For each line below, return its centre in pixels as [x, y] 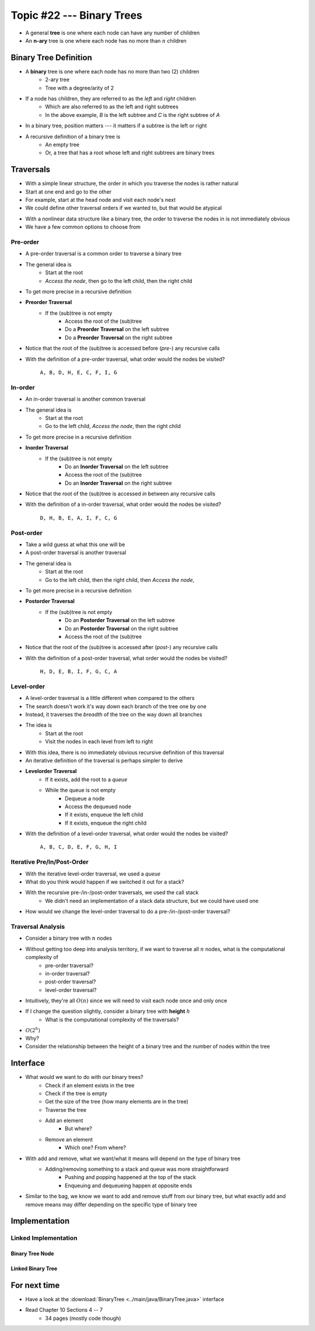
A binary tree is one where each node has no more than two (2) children [112, 71]
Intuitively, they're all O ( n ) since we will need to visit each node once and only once [126, 1001]
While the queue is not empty [80, 790]
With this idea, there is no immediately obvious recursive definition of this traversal [125, 752]
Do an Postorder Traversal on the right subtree [122, 628]
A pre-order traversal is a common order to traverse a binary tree [104, 254]
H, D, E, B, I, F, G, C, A [78, 672]
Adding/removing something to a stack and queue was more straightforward [137, 1169]
